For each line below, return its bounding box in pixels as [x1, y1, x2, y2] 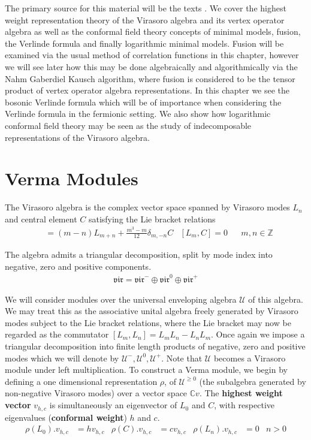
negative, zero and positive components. [5, 260, 152, 272]
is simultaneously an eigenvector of [49, 399, 177, 411]
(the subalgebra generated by [199, 375, 306, 387]
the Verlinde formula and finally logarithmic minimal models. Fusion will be [5, 37, 284, 49]
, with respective [214, 399, 274, 411]
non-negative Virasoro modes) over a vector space [5, 387, 188, 399]
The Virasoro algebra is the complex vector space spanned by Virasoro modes [5, 201, 290, 213]
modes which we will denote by [5, 351, 119, 364]
